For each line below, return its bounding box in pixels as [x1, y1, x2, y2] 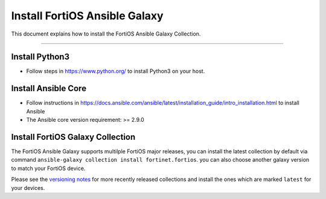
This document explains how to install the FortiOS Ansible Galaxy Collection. [11, 30, 201, 37]
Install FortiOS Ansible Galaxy [11, 9, 164, 22]
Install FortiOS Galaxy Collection [11, 131, 136, 142]
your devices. [11, 184, 45, 191]
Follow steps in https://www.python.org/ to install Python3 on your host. [26, 68, 205, 75]
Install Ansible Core [11, 83, 87, 93]
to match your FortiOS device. [11, 165, 86, 172]
